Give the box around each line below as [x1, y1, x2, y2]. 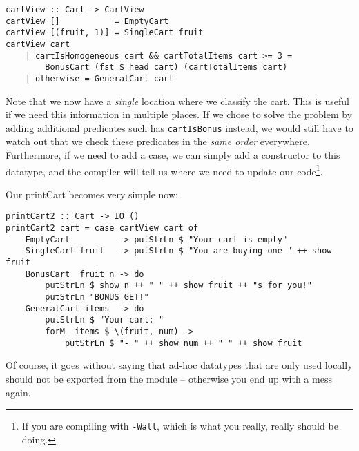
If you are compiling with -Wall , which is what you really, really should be [21, 419, 338, 433]
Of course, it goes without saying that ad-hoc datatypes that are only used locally [6, 358, 353, 372]
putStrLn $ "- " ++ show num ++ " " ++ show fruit [64, 338, 302, 348]
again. [6, 385, 31, 399]
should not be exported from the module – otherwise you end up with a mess [6, 371, 332, 385]
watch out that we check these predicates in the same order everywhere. [6, 134, 310, 148]
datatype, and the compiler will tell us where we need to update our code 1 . [6, 162, 323, 178]
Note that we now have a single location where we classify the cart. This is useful [6, 93, 349, 108]
